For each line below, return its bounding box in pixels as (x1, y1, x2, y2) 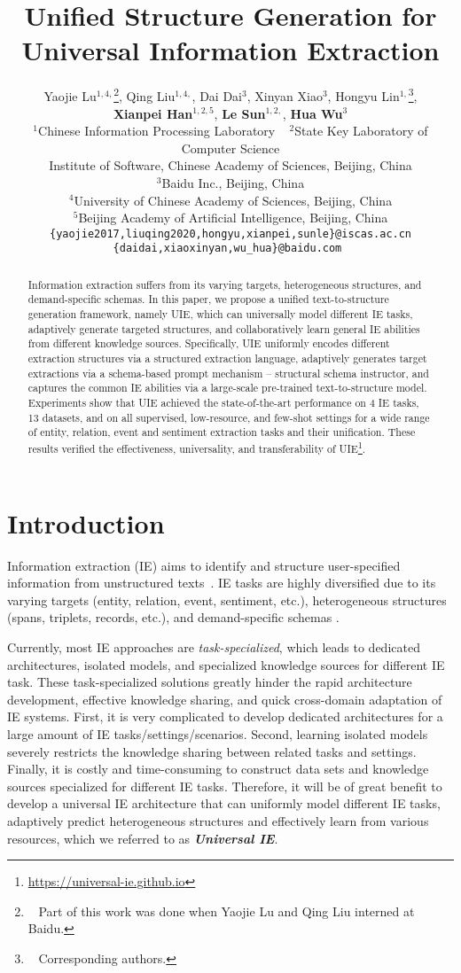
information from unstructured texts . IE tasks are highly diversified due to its (7, 573, 436, 592)
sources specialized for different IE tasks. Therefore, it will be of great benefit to (7, 776, 442, 795)
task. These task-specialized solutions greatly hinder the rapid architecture (7, 673, 412, 691)
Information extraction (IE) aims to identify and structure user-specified (7, 556, 401, 574)
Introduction (7, 504, 165, 541)
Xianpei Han (113, 104, 193, 122)
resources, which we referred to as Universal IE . (7, 829, 278, 847)
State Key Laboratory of (294, 121, 428, 140)
